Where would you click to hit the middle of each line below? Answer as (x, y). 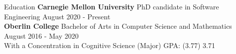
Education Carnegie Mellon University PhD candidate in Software (112, 6)
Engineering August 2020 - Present (57, 16)
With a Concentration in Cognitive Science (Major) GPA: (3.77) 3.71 (110, 45)
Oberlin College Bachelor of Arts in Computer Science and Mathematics (118, 26)
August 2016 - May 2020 (41, 35)
